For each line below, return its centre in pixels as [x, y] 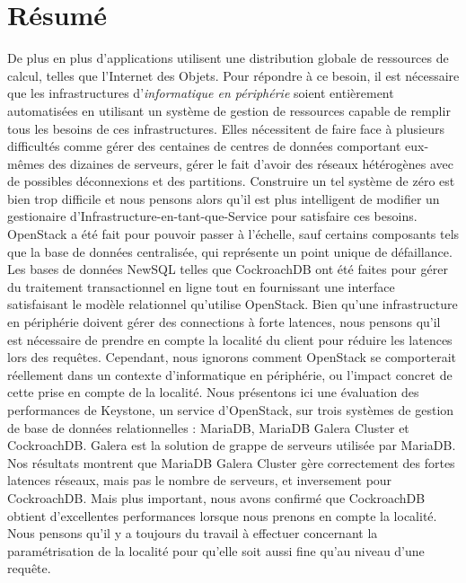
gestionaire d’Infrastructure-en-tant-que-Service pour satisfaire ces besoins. [212, 216]
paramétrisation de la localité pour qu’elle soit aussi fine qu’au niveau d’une [216, 550]
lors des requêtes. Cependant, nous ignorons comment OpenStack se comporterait [232, 357]
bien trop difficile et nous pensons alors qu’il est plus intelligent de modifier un [224, 198]
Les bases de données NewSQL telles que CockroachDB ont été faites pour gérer [228, 269]
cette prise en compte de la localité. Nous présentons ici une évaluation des [213, 392]
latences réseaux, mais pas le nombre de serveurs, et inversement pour [200, 480]
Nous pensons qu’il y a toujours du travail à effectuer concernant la [193, 533]
